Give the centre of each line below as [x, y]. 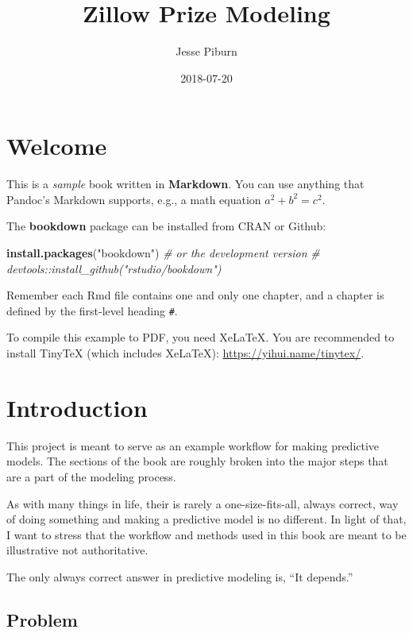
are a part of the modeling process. [91, 476]
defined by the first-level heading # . [92, 310]
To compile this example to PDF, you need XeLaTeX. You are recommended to [201, 337]
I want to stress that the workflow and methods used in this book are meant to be [206, 534]
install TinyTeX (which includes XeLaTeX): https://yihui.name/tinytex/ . [185, 353]
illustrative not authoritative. [77, 550]
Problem [42, 619]
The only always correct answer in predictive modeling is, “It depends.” [180, 576]
